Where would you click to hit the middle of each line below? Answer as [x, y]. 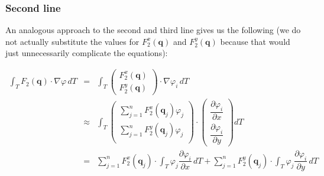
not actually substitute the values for [72, 41]
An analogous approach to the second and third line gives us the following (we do [153, 30]
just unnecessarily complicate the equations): [87, 53]
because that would [255, 41]
